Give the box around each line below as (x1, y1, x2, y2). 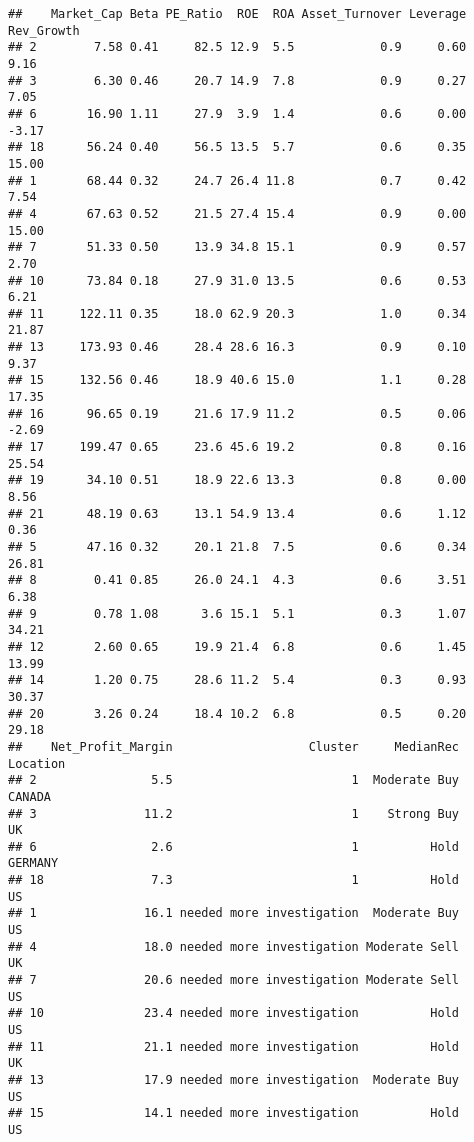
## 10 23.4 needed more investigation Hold (8, 1006, 460, 1021)
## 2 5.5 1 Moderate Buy (8, 773, 460, 788)
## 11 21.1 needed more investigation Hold (8, 1039, 460, 1054)
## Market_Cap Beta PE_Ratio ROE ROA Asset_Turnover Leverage (8, 7, 467, 21)
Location (8, 756, 66, 771)
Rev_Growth (8, 23, 80, 38)
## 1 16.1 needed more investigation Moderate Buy (8, 906, 460, 921)
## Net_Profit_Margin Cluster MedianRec (8, 739, 460, 754)
